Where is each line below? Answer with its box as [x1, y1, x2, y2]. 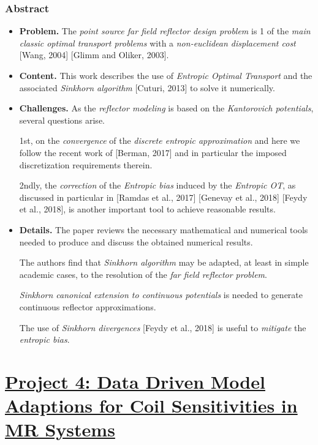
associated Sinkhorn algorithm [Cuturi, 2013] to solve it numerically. [19, 81, 275, 94]
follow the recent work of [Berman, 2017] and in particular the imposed [19, 146, 287, 159]
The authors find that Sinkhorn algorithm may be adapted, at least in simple [19, 256, 309, 269]
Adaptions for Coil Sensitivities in [5, 393, 298, 418]
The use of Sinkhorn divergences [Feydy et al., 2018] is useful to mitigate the [19, 321, 306, 334]
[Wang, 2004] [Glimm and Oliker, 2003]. [19, 48, 169, 61]
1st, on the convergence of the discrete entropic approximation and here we [19, 134, 300, 147]
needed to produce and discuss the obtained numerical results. [19, 235, 253, 248]
